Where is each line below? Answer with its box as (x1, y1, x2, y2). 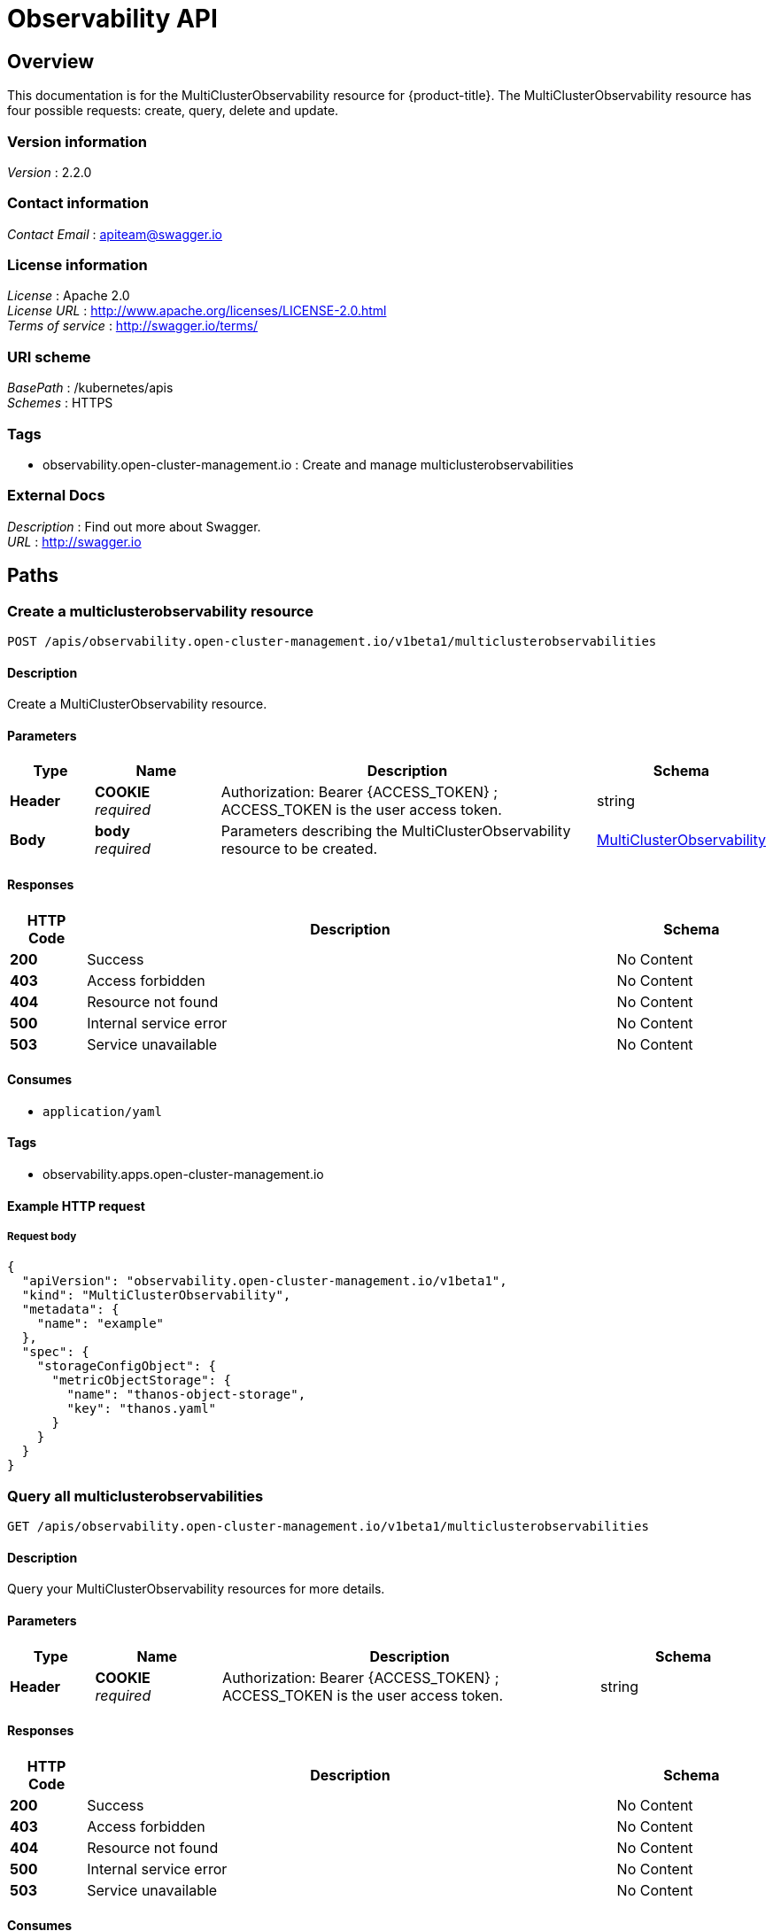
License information (7, 256, 148, 275)
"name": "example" (36, 1316, 165, 1331)
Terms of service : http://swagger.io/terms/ (7, 318, 259, 334)
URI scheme (7, 347, 91, 366)
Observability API (7, 4, 218, 34)
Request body (7, 1229, 77, 1243)
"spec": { (21, 1345, 89, 1360)
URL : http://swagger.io (7, 533, 142, 549)
